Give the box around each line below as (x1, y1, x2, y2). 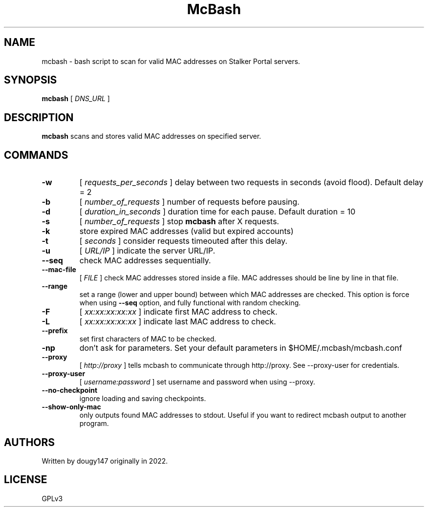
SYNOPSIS (4, 74, 57, 86)
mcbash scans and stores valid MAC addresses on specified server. (42, 132, 261, 141)
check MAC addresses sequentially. (79, 255, 211, 266)
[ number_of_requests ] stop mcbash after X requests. (79, 216, 279, 227)
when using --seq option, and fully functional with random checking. (79, 298, 301, 307)
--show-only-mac (42, 403, 101, 411)
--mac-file (42, 265, 76, 274)
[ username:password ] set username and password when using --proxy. (79, 378, 315, 386)
